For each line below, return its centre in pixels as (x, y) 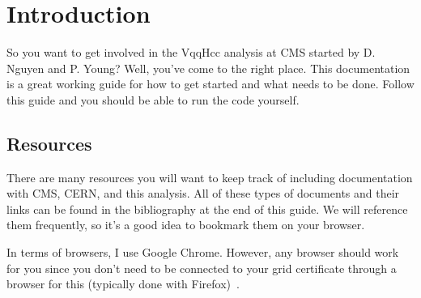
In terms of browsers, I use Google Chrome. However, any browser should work (203, 252)
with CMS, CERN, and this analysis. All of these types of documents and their (203, 193)
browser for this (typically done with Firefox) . (123, 284)
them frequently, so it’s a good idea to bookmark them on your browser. (186, 225)
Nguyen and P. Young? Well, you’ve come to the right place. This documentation (208, 68)
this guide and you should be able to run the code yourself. (153, 99)
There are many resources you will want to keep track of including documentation (210, 177)
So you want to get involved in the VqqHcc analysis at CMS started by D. (191, 52)
